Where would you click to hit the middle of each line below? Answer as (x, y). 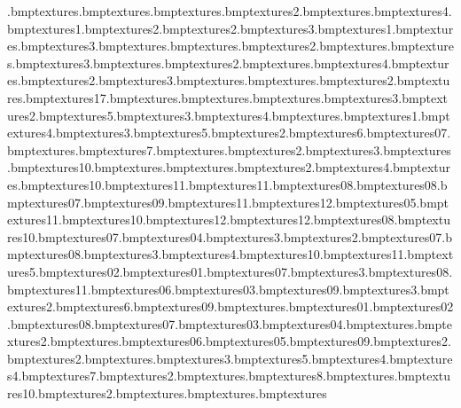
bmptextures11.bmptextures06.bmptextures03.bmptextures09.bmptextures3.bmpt (228, 289)
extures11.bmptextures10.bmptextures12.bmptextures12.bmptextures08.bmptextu (229, 220)
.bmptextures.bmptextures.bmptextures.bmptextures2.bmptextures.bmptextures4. (230, 11)
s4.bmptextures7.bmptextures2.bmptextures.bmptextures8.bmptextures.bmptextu (229, 376)
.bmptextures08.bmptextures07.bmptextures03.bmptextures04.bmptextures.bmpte (230, 323)
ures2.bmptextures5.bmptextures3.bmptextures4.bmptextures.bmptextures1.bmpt (229, 115)
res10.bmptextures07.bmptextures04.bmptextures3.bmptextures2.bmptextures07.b (230, 236)
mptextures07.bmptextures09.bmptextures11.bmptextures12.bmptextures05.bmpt (228, 202)
